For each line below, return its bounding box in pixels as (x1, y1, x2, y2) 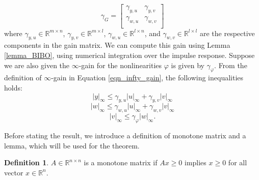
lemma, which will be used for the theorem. (4, 140, 140, 151)
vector (4, 167, 23, 177)
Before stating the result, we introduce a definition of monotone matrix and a (4, 130, 246, 141)
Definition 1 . (4, 157, 49, 168)
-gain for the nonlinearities (79, 59, 162, 70)
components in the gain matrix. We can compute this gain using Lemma (4, 40, 230, 50)
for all (228, 157, 247, 168)
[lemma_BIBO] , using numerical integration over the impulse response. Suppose (4, 50, 255, 61)
